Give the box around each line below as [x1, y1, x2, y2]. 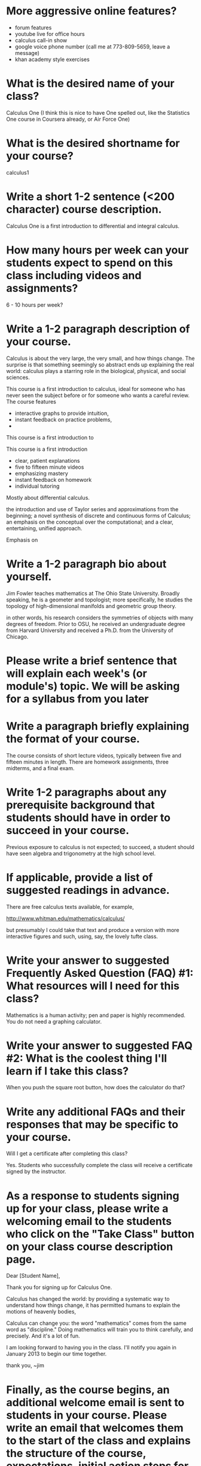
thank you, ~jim [6, 1362, 45, 1369]
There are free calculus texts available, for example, [6, 903, 134, 910]
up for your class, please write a [6, 1202, 169, 1215]
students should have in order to [6, 811, 170, 824]
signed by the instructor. [6, 1168, 66, 1175]
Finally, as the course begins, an [6, 1383, 170, 1397]
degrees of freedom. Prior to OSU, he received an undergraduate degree [6, 620, 185, 627]
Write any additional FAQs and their [6, 1105, 185, 1119]
